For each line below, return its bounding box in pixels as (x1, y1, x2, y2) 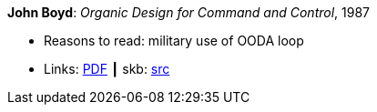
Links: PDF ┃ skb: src (44, 61, 170, 76)
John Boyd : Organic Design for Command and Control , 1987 (7, 5, 371, 20)
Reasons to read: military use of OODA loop (44, 33, 304, 48)
